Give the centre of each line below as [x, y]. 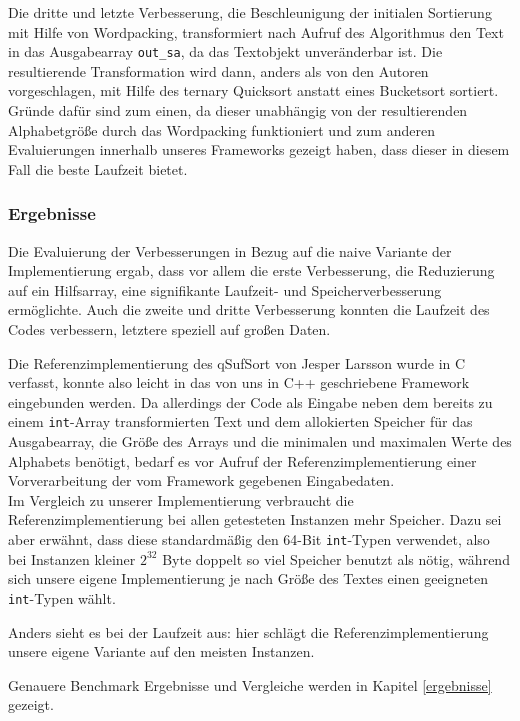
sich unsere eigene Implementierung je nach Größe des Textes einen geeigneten [248, 578]
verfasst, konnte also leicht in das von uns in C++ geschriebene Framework [239, 382]
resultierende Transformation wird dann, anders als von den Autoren [218, 70]
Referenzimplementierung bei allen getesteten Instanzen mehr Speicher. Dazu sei [255, 519]
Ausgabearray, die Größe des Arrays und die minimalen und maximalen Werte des [260, 441]
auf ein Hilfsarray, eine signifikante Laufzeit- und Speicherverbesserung [225, 289]
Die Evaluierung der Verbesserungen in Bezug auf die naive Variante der [230, 250]
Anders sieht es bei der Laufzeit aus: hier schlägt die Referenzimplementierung [248, 631]
